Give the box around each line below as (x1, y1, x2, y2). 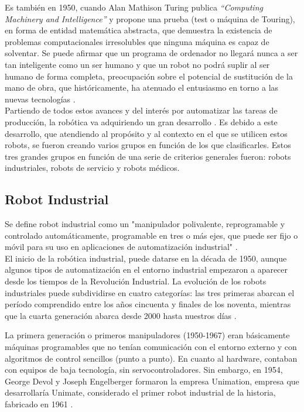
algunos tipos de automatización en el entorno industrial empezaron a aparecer (5, 263, 288, 276)
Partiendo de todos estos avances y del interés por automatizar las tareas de (5, 104, 278, 116)
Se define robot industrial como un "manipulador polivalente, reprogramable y (5, 218, 285, 230)
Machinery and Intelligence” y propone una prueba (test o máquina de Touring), (5, 12, 295, 25)
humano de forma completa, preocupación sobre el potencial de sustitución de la (5, 70, 293, 82)
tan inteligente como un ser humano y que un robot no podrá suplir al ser (5, 58, 270, 70)
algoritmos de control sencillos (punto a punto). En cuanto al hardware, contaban (5, 352, 298, 364)
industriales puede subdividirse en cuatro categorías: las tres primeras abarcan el (5, 286, 295, 298)
